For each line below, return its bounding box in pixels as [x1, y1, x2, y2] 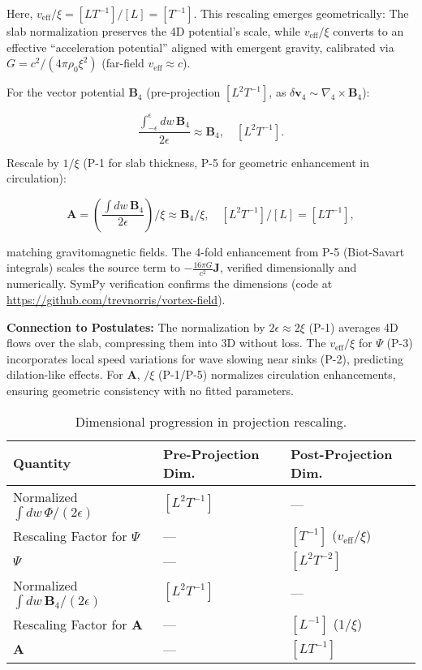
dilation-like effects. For [6, 366, 123, 383]
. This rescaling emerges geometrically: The [193, 5, 409, 21]
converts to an [333, 23, 404, 39]
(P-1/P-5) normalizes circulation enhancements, [158, 366, 396, 383]
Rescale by [6, 153, 59, 170]
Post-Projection [290, 444, 393, 463]
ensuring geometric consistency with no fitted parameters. [6, 382, 294, 398]
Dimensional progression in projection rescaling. [75, 411, 347, 431]
